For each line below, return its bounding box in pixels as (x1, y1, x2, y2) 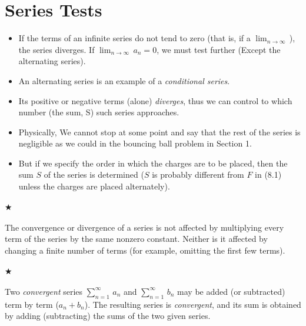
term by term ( (5, 298, 59, 310)
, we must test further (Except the (157, 43, 281, 55)
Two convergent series (5, 285, 83, 297)
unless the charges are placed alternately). (18, 180, 170, 192)
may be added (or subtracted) (177, 285, 285, 297)
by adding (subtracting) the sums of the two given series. (5, 310, 211, 322)
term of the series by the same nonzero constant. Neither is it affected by (5, 232, 268, 245)
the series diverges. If (18, 43, 95, 55)
